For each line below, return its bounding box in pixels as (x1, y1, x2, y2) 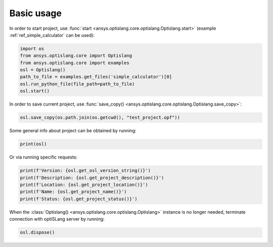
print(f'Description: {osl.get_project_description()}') (20, 175, 164, 180)
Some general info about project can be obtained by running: (9, 128, 136, 134)
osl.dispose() (20, 230, 55, 235)
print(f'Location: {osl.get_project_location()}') (20, 182, 149, 187)
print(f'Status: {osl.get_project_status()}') (20, 196, 138, 202)
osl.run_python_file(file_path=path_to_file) (20, 81, 135, 87)
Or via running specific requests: (9, 154, 78, 160)
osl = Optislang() (20, 67, 66, 73)
